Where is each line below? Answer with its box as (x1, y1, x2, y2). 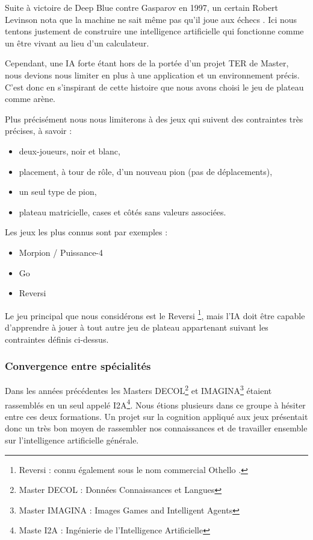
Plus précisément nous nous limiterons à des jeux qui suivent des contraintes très (5, 112, 303, 125)
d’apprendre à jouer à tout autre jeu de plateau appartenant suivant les (5, 320, 268, 333)
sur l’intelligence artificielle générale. (5, 434, 139, 446)
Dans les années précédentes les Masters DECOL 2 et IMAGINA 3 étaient (5, 383, 272, 396)
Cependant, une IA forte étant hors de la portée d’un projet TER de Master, (5, 57, 289, 69)
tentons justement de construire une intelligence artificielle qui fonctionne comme (5, 25, 304, 37)
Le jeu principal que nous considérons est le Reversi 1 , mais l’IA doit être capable (5, 307, 305, 322)
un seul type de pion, (19, 185, 97, 198)
